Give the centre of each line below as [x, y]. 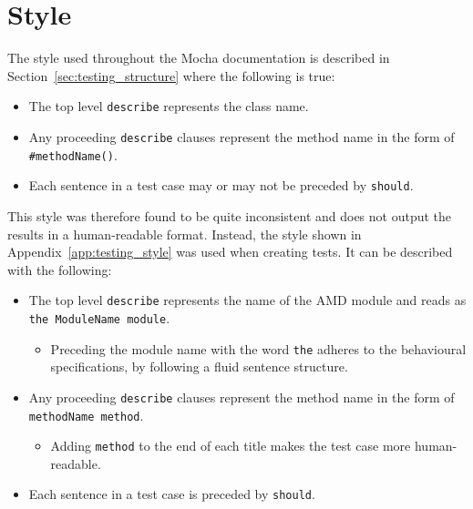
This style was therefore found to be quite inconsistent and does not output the [230, 215]
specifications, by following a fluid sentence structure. [199, 366]
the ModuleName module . [99, 317]
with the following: [60, 269]
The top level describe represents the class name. [169, 106]
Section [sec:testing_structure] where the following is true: [171, 75]
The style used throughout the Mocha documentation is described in [199, 58]
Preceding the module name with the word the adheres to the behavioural [258, 348]
